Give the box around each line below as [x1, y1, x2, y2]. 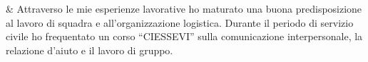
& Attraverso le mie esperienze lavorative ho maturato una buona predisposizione [6, 1, 362, 15]
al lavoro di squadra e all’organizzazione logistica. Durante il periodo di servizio [6, 15, 354, 30]
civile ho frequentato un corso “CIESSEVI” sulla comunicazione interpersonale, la [6, 29, 363, 44]
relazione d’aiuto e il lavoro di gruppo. [6, 42, 173, 57]
